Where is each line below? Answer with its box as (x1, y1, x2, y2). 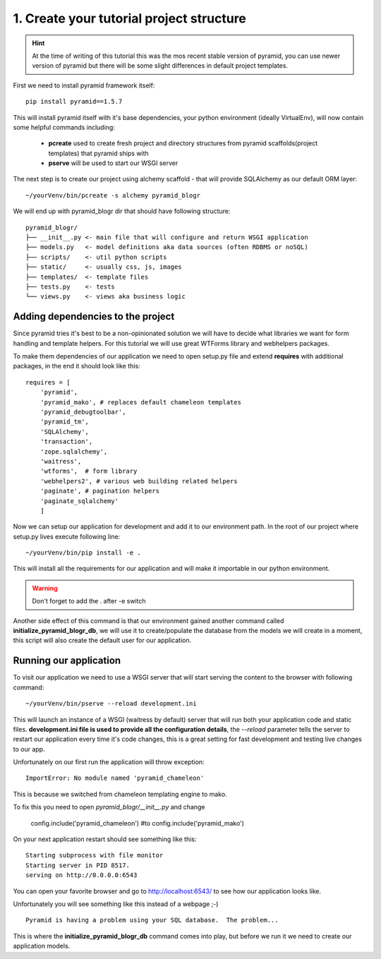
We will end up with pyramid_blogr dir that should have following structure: (13, 207, 231, 215)
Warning (32, 584, 58, 592)
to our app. (13, 744, 45, 753)
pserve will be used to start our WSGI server (48, 159, 179, 167)
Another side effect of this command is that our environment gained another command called (13, 616, 284, 625)
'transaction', (40, 438, 93, 446)
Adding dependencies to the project (13, 310, 175, 322)
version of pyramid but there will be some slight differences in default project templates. (32, 61, 289, 70)
